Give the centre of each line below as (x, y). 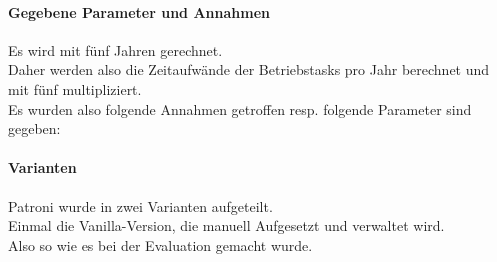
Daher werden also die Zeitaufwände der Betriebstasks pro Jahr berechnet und (249, 69)
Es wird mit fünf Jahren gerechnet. (115, 49)
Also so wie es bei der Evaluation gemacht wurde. (160, 244)
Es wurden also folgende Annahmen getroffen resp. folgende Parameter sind (240, 108)
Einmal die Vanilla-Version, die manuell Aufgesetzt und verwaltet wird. (226, 225)
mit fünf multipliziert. (75, 88)
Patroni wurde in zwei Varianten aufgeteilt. (140, 205)
